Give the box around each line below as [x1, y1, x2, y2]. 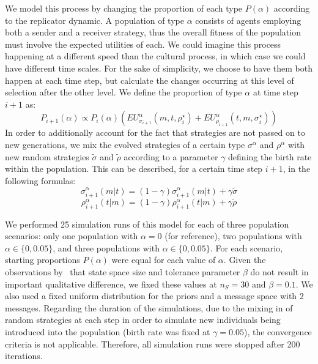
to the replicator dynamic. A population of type [5, 13, 184, 26]
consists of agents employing [195, 13, 301, 26]
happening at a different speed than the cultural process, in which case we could [5, 50, 306, 62]
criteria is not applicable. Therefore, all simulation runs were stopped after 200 [5, 337, 300, 350]
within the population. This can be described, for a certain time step [5, 162, 263, 175]
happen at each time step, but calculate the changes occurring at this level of [5, 73, 294, 86]
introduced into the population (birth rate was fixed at [5, 325, 210, 338]
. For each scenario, [210, 241, 283, 254]
